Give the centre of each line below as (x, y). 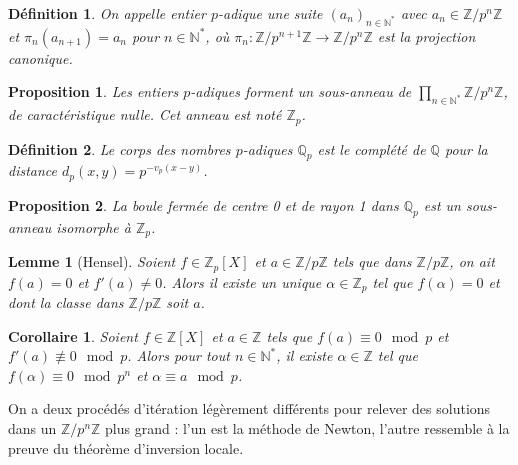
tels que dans (372, 261)
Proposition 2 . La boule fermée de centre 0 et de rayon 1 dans (203, 204)
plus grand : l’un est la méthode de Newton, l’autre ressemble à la (307, 428)
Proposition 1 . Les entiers (93, 91)
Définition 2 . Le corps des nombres (119, 148)
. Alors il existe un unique (242, 281)
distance (33, 170)
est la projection (426, 35)
